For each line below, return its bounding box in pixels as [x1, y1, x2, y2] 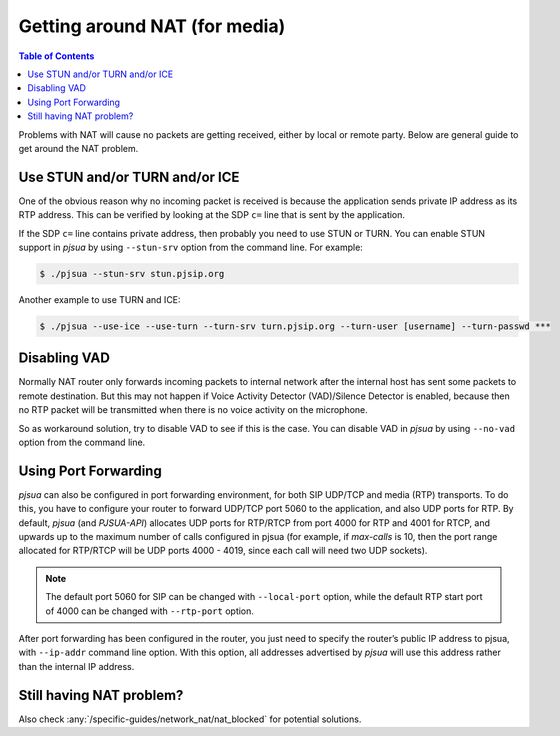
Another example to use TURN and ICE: [18, 293, 181, 305]
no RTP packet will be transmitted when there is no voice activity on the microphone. [18, 404, 369, 416]
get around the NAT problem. [18, 142, 139, 154]
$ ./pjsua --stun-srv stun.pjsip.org [39, 268, 225, 279]
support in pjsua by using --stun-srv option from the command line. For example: [18, 241, 364, 253]
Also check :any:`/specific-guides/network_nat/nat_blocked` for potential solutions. [18, 713, 362, 725]
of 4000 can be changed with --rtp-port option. [45, 605, 255, 617]
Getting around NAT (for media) [18, 15, 286, 37]
